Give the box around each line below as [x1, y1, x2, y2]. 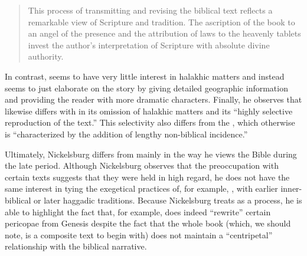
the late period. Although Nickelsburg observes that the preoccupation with [5, 159, 279, 172]
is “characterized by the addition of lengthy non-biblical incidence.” [5, 127, 248, 140]
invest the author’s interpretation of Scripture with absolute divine [28, 38, 270, 51]
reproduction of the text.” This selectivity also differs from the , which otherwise [5, 116, 295, 129]
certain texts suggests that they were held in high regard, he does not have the [5, 170, 290, 183]
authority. [28, 50, 64, 63]
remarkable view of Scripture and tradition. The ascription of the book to [28, 15, 295, 28]
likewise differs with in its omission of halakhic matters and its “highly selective [5, 104, 293, 117]
